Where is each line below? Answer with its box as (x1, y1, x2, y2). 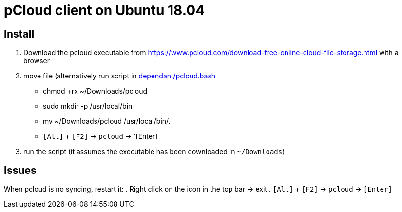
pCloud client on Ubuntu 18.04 (4, 2, 205, 19)
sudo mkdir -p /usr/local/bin (43, 102, 133, 111)
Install (4, 27, 35, 40)
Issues (4, 164, 37, 176)
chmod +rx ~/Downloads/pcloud (43, 87, 148, 96)
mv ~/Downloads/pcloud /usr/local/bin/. (43, 117, 171, 126)
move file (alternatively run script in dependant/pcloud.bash (23, 72, 216, 80)
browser (23, 57, 50, 65)
